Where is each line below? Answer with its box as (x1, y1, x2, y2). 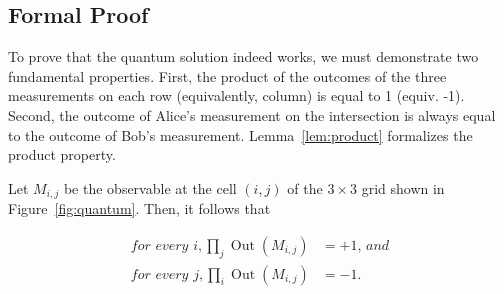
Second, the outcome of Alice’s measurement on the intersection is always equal (8, 104, 496, 125)
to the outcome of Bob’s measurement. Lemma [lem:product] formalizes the (8, 124, 473, 145)
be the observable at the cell (63, 177, 237, 198)
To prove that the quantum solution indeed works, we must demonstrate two (8, 46, 479, 67)
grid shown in (361, 177, 445, 198)
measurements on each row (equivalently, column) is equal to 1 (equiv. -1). (8, 85, 465, 106)
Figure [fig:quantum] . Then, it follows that (8, 198, 271, 219)
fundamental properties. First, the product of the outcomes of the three (8, 65, 447, 86)
